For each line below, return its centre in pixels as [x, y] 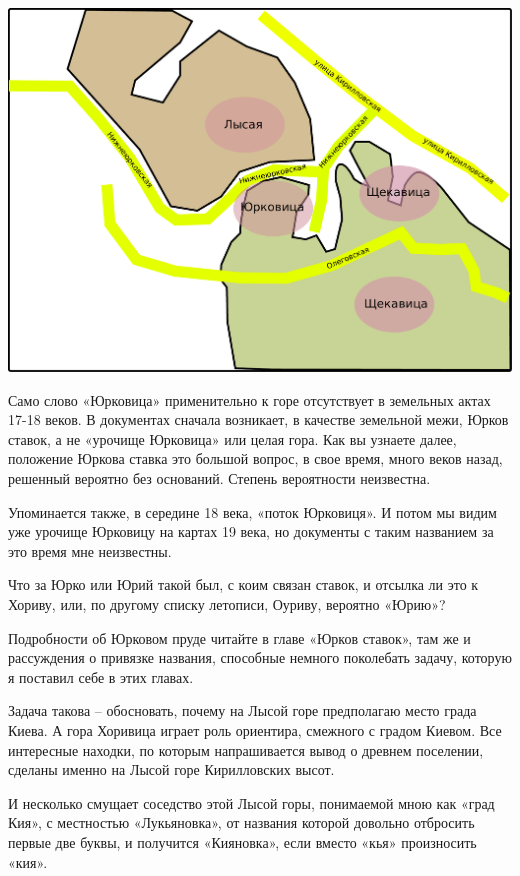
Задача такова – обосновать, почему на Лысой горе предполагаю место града [242, 710]
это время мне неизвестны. [90, 550]
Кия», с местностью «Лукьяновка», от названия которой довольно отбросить [241, 822]
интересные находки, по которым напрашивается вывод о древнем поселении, [246, 749]
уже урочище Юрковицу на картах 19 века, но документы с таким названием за [251, 531]
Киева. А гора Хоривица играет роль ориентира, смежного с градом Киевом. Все [255, 729]
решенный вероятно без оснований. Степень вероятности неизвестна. [219, 478]
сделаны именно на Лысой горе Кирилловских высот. [171, 769]
